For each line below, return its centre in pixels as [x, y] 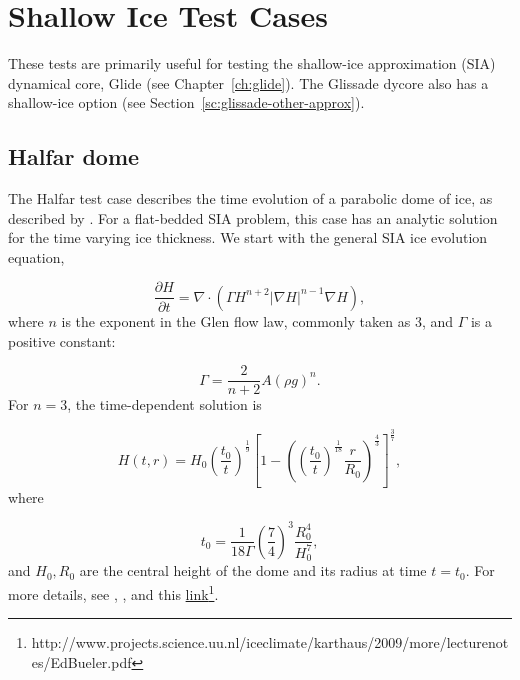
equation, [36, 256]
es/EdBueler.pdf [81, 661]
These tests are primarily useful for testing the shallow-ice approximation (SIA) [252, 63]
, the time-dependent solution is [164, 404]
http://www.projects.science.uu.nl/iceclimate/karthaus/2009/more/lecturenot [270, 642]
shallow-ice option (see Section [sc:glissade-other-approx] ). [186, 102]
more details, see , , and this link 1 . [113, 592]
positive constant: [62, 340]
